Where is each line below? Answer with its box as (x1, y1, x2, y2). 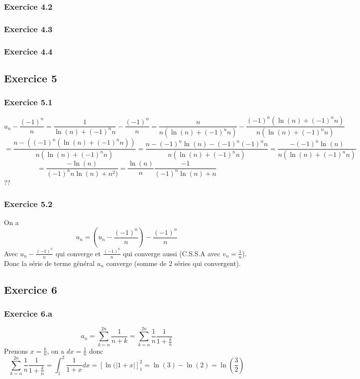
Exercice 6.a (4, 307, 53, 320)
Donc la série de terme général (4, 258, 95, 268)
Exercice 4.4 (4, 45, 53, 57)
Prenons (4, 345, 28, 356)
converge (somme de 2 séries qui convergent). (106, 258, 241, 268)
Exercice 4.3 (4, 22, 53, 35)
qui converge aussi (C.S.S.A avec (123, 248, 220, 258)
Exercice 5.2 (4, 198, 53, 210)
